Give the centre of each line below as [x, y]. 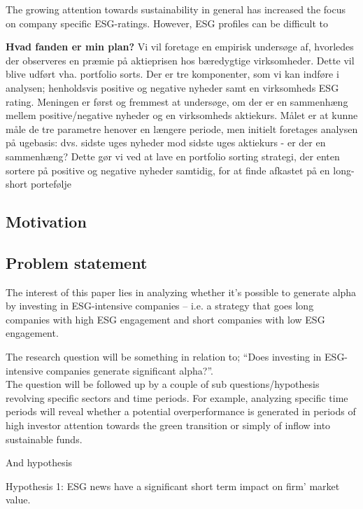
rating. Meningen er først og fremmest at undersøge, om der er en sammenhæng [177, 101]
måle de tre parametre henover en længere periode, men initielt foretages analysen [182, 128]
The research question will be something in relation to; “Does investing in [164, 357]
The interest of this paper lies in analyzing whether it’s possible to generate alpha [181, 292]
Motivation [46, 222]
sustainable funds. [44, 439]
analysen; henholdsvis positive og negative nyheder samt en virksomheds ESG [172, 87]
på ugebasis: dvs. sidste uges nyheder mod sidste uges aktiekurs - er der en [166, 142]
